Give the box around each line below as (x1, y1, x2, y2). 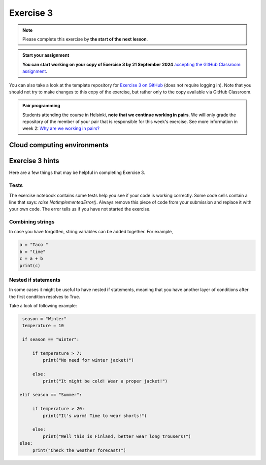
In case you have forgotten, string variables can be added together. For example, (9, 229, 173, 235)
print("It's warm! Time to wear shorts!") (42, 413, 147, 419)
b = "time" (19, 249, 46, 254)
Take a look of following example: (9, 303, 77, 309)
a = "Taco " (19, 242, 49, 248)
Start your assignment (22, 52, 69, 58)
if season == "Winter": (22, 337, 80, 342)
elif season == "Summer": (19, 392, 82, 398)
